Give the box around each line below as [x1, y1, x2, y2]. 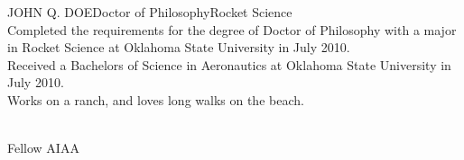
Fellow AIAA [7, 138, 79, 157]
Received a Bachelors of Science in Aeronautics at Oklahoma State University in [7, 55, 451, 74]
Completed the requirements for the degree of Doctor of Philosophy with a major [7, 20, 457, 39]
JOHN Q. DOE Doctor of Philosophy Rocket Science [7, 3, 292, 21]
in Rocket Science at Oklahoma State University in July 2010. [7, 38, 350, 57]
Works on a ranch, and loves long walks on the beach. [7, 90, 304, 109]
